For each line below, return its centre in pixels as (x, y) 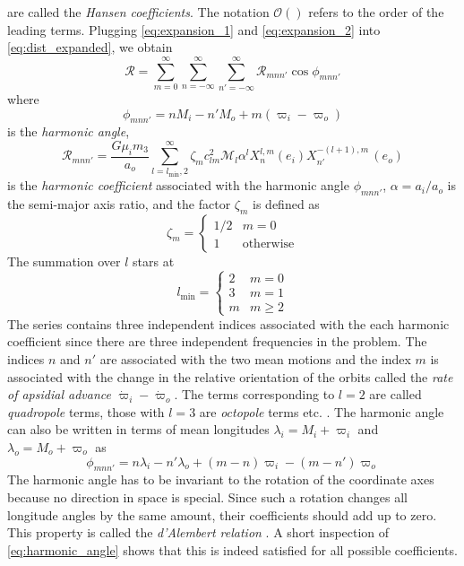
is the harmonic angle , (69, 131)
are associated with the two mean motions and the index (255, 359)
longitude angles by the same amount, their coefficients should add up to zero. (222, 514)
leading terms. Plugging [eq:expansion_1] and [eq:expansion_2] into (194, 29)
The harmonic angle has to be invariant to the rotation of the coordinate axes (221, 479)
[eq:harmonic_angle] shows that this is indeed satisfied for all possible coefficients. (232, 549)
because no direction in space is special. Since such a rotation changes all (207, 497)
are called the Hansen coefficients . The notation (138, 12)
